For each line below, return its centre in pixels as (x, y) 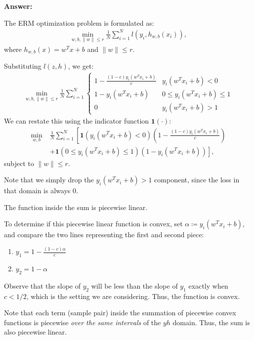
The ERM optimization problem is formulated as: (79, 22)
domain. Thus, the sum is (211, 322)
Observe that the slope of (42, 285)
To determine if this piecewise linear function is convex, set (93, 224)
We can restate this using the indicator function (77, 120)
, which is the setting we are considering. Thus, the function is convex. (133, 296)
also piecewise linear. (35, 332)
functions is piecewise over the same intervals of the (83, 322)
